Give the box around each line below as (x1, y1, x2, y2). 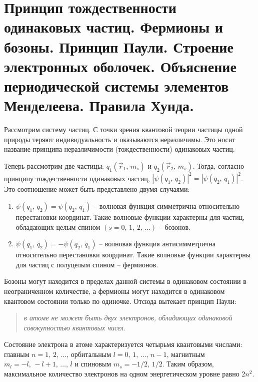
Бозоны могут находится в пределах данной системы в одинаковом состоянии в (4, 276, 246, 286)
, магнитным (166, 348, 205, 359)
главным (4, 348, 29, 359)
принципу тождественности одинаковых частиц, (4, 173, 150, 183)
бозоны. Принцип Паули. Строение (4, 36, 233, 57)
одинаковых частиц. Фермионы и (4, 17, 223, 37)
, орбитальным (66, 348, 111, 359)
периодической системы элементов (4, 75, 229, 96)
